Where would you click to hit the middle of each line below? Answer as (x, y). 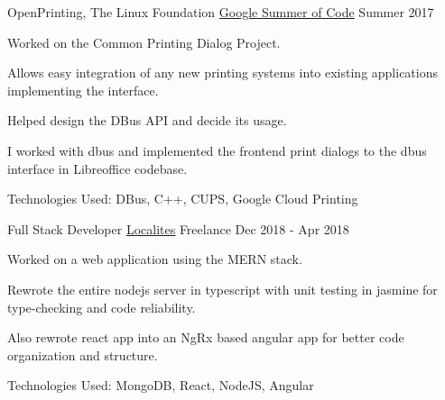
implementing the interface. (83, 90)
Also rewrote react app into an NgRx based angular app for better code (206, 337)
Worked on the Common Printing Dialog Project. (144, 42)
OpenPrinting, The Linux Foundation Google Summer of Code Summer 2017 (221, 12)
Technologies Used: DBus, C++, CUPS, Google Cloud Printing (183, 199)
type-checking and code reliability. (102, 307)
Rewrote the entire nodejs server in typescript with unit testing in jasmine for (222, 289)
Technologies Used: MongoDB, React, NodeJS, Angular (161, 385)
